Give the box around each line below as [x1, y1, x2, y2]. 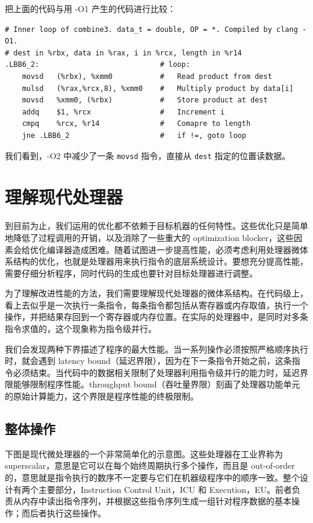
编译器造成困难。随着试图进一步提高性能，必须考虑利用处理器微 [46, 243, 300, 255]
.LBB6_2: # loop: [5, 60, 190, 69]
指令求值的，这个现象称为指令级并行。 [5, 322, 156, 335]
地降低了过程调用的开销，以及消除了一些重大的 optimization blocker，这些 [5, 231, 294, 243]
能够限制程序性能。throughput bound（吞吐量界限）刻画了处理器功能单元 [13, 378, 300, 390]
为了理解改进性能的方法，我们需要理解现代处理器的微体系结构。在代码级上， [5, 287, 308, 299]
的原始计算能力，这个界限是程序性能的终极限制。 [5, 390, 199, 402]
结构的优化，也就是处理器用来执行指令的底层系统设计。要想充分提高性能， [13, 255, 308, 268]
